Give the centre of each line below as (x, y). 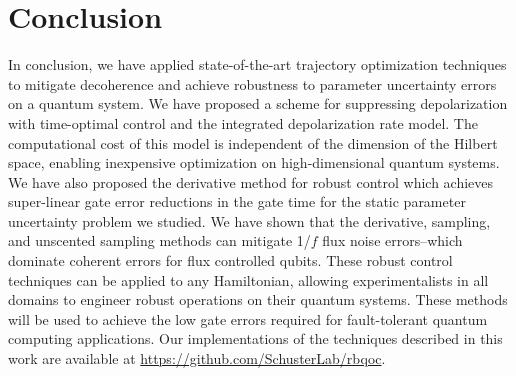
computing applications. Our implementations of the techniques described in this (255, 338)
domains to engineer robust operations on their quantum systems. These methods (258, 299)
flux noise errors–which (392, 240)
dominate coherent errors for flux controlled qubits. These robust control (230, 260)
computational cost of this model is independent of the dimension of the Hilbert (253, 142)
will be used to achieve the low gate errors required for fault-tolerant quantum (248, 318)
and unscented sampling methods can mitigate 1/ (159, 240)
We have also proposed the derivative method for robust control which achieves (251, 181)
